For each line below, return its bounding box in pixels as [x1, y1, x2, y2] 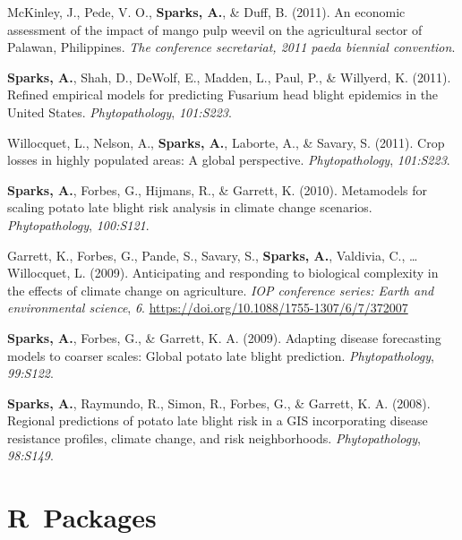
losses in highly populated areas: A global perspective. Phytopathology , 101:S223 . [7, 150, 450, 169]
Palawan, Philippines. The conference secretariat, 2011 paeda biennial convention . [7, 38, 456, 56]
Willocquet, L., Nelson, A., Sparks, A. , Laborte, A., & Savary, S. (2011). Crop [7, 133, 445, 151]
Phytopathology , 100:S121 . [7, 215, 150, 234]
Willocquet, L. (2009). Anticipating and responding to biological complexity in [7, 263, 439, 282]
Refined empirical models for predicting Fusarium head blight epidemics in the [7, 85, 439, 104]
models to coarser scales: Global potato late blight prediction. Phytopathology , [7, 346, 435, 364]
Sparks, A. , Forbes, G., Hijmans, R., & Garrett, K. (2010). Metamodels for [7, 180, 428, 199]
